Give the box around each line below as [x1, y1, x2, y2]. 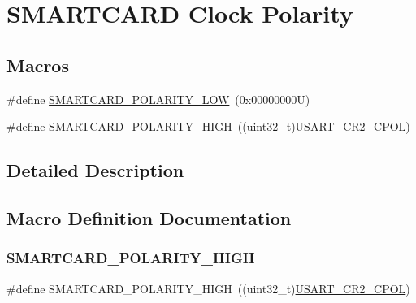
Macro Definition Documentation [6, 205, 292, 230]
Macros [6, 52, 69, 77]
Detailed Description [6, 158, 184, 183]
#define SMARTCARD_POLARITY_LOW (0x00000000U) [6, 90, 310, 107]
